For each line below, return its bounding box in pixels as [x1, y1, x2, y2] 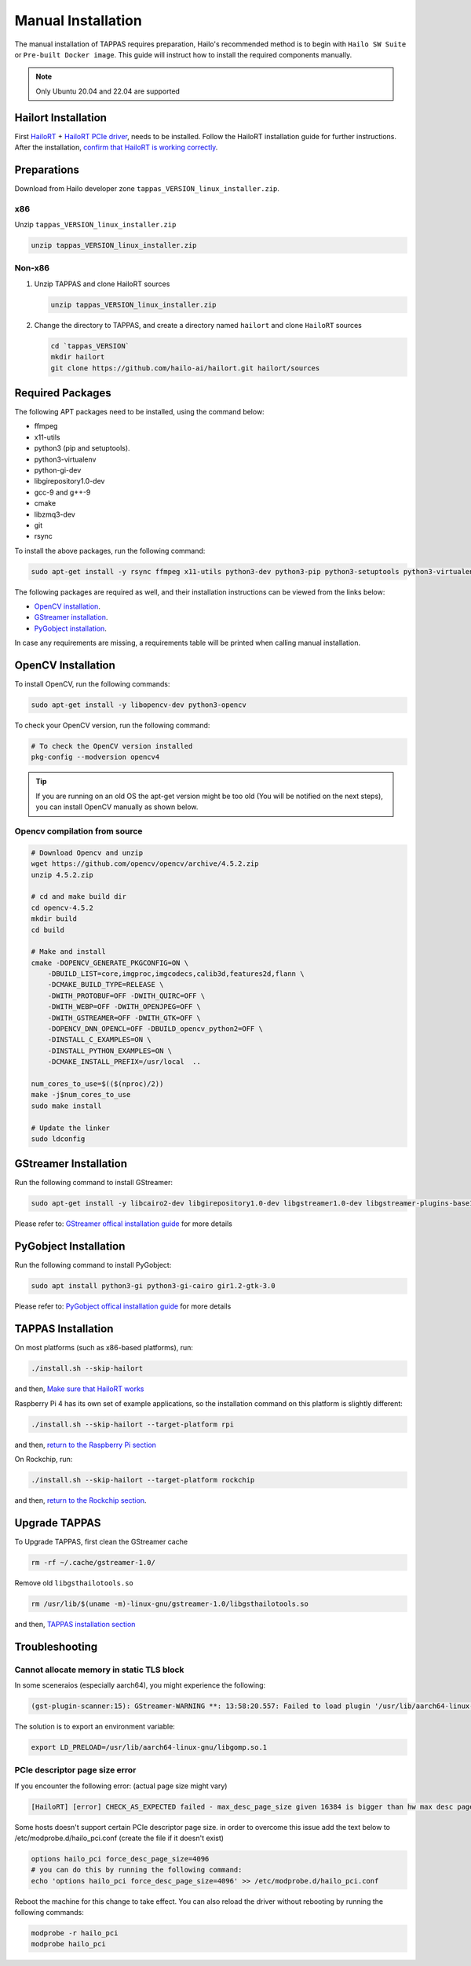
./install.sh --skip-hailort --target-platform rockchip [31, 1475, 255, 1484]
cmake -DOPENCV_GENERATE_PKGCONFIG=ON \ [31, 958, 188, 967]
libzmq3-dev [34, 510, 76, 519]
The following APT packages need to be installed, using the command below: [14, 407, 265, 417]
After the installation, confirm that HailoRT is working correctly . [14, 142, 218, 153]
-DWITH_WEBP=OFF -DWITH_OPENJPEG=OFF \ [47, 1003, 202, 1011]
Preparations [14, 163, 80, 176]
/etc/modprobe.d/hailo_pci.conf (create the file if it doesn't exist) [14, 1833, 224, 1843]
